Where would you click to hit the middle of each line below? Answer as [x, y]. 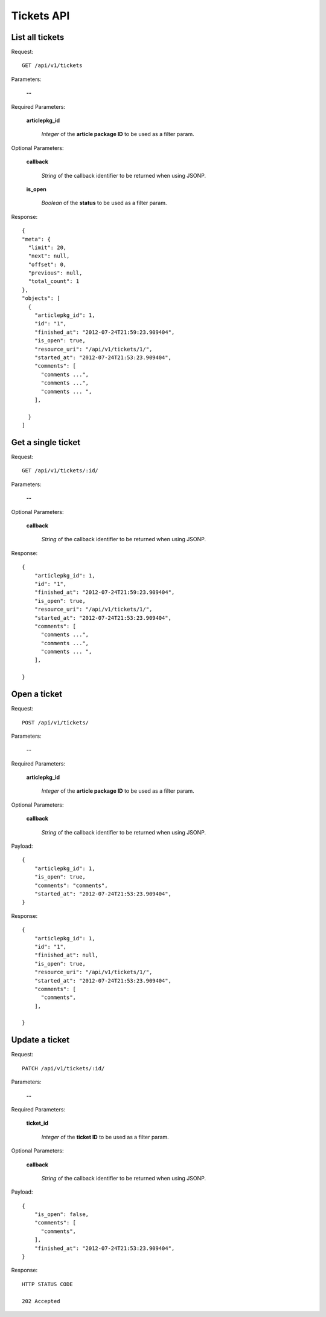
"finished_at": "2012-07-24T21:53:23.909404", [104, 1248]
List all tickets [38, 37]
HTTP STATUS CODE [47, 1284]
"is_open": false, [62, 1215]
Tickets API [40, 16]
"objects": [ [41, 298]
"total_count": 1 [54, 281]
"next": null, [49, 256]
